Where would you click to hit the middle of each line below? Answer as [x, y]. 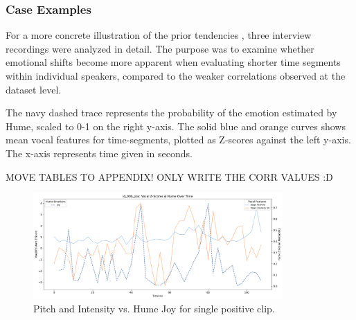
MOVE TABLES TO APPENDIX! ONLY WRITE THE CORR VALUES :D [169, 176]
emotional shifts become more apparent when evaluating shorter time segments [173, 62]
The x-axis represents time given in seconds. [99, 153]
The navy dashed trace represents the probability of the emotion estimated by [171, 113]
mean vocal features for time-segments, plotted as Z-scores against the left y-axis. [178, 140]
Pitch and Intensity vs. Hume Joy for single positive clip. [154, 309]
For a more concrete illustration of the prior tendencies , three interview [159, 35]
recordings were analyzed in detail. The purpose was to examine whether [160, 48]
